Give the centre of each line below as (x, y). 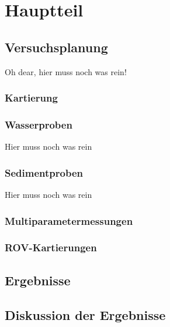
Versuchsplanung (56, 47)
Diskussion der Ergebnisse (85, 314)
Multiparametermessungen (69, 220)
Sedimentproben (44, 172)
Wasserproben (39, 124)
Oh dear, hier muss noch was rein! (66, 71)
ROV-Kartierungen (51, 247)
